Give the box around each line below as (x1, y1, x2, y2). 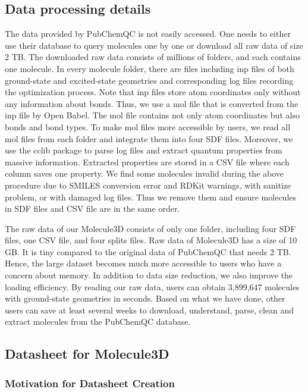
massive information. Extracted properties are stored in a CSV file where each (5, 155, 290, 168)
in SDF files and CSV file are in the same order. (5, 202, 180, 215)
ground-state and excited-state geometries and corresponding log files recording (5, 74, 294, 86)
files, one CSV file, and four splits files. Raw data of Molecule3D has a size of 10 (5, 234, 297, 246)
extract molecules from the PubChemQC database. (5, 315, 191, 328)
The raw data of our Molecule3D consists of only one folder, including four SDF (5, 222, 296, 234)
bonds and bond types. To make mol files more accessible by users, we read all (5, 120, 291, 133)
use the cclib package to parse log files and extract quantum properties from (5, 144, 282, 156)
